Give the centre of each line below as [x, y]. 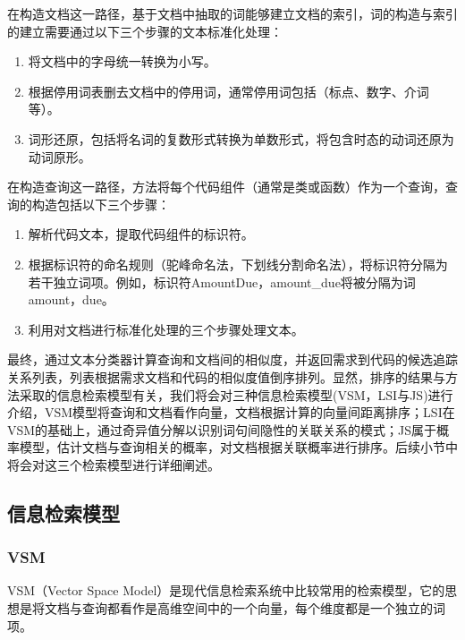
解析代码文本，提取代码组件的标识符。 [141, 234]
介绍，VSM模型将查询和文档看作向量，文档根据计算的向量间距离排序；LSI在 [231, 412]
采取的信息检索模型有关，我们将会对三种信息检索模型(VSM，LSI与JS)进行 [236, 394]
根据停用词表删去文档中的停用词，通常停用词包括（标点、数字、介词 [228, 91]
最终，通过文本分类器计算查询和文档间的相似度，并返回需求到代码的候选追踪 [232, 359]
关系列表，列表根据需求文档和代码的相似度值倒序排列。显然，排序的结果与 [226, 376]
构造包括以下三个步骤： [101, 204]
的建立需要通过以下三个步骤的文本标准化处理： [145, 31]
